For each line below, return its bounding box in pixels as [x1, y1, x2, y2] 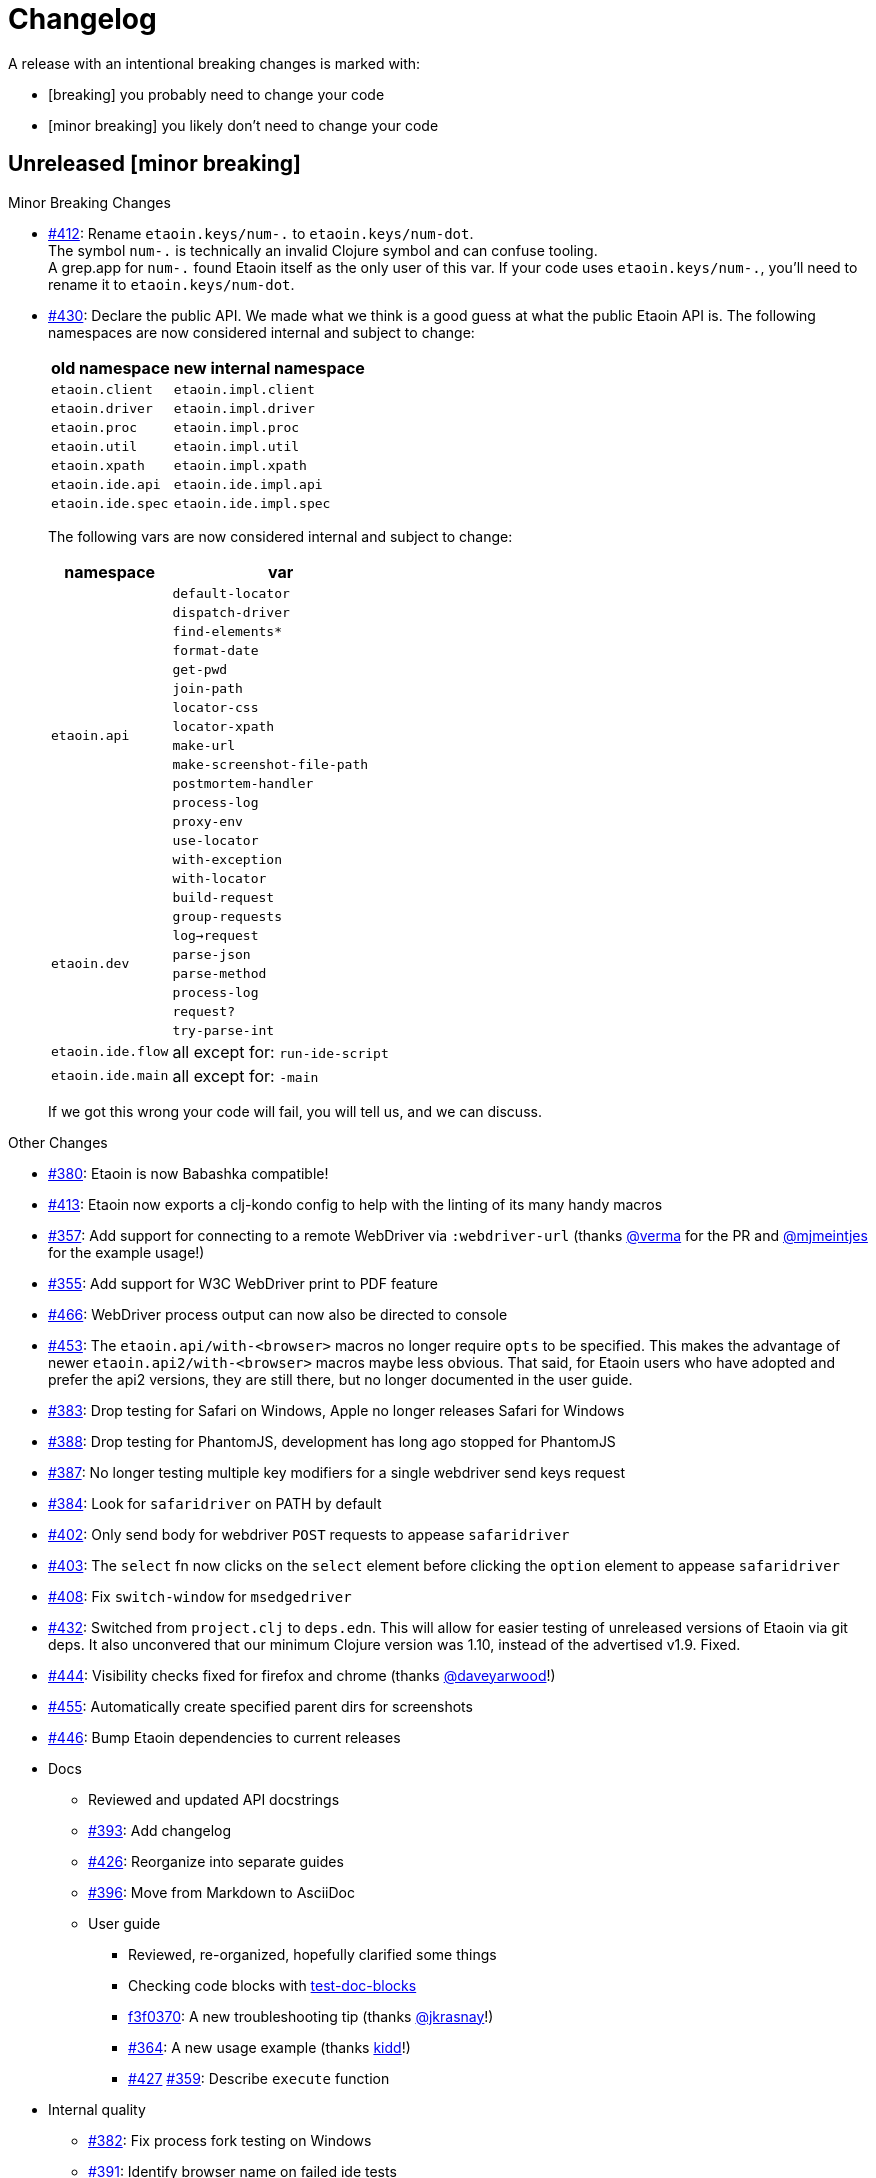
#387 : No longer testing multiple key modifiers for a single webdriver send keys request [48, 1463, 625, 1481]
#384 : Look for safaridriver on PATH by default [48, 1494, 382, 1512]
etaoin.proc [51, 419, 138, 435]
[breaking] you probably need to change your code [48, 85, 385, 103]
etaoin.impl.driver [173, 400, 315, 416]
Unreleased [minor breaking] [8, 151, 302, 177]
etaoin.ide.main [51, 1068, 169, 1084]
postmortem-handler [172, 775, 314, 791]
